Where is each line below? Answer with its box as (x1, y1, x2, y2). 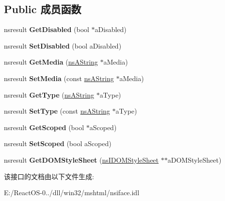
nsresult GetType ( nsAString (4, 89, 94, 100)
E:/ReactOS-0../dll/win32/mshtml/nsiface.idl (4, 187, 140, 198)
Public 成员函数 (4, 1, 81, 17)
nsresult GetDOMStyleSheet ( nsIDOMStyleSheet (4, 154, 159, 165)
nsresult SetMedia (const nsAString (4, 73, 114, 83)
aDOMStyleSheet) (167, 154, 222, 165)
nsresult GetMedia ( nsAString (4, 57, 98, 67)
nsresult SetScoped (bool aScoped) (4, 138, 112, 149)
